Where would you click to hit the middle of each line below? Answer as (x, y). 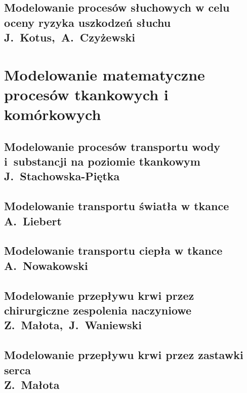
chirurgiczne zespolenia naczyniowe (98, 310)
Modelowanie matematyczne (105, 74)
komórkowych (53, 114)
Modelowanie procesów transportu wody (112, 146)
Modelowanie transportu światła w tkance (117, 206)
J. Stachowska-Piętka (62, 176)
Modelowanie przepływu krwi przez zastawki (124, 355)
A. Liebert (33, 221)
